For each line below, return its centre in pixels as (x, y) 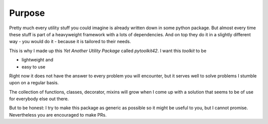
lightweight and (37, 60)
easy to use (33, 66)
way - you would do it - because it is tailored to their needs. (70, 42)
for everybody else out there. (39, 99)
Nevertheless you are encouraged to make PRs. (58, 115)
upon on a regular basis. (34, 83)
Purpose (27, 13)
